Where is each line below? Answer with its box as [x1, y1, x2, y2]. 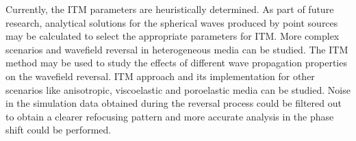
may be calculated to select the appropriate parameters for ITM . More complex [5, 29, 340, 43]
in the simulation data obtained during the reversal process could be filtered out [5, 96, 342, 110]
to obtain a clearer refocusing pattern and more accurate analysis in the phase [5, 109, 334, 123]
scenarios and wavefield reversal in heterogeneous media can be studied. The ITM [5, 42, 348, 56]
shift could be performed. [5, 123, 112, 137]
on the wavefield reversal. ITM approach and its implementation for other [5, 68, 315, 83]
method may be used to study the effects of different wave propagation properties [5, 55, 347, 70]
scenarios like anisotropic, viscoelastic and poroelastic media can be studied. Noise [5, 82, 351, 97]
